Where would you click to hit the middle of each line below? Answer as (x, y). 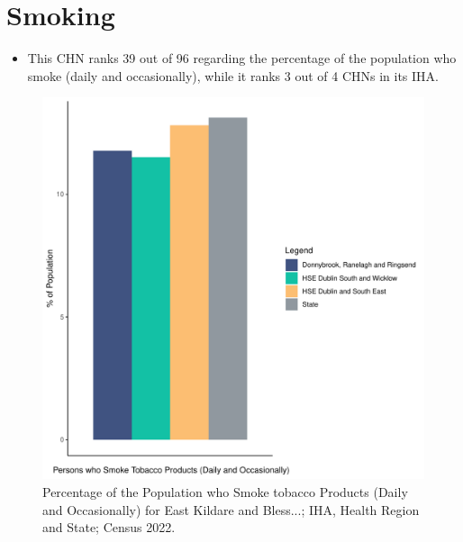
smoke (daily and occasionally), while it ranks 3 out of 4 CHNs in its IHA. (233, 75)
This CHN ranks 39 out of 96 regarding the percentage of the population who (242, 58)
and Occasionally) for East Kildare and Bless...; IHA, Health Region (231, 509)
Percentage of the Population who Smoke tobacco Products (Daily (225, 491)
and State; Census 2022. (109, 527)
